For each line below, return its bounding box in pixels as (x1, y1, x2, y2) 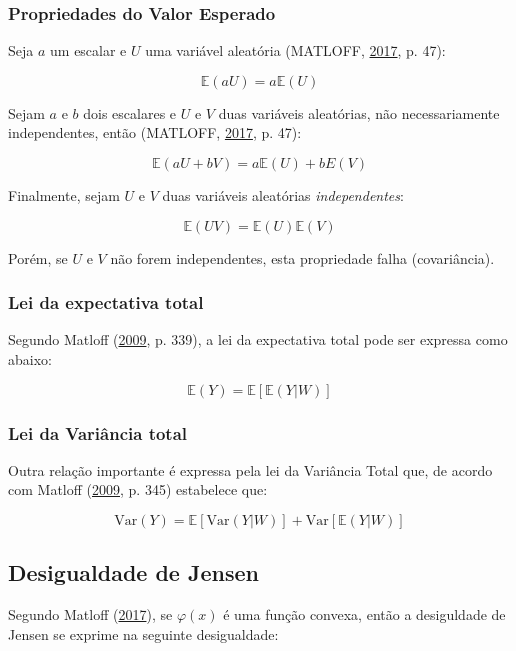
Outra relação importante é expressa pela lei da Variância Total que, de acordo (8, 459, 493, 480)
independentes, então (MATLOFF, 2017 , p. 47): (8, 122, 302, 143)
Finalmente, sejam (8, 185, 120, 205)
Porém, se (8, 247, 68, 268)
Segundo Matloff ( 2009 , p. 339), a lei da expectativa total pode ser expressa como (8, 329, 508, 350)
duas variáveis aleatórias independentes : (162, 185, 404, 205)
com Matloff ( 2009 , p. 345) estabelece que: (8, 479, 268, 500)
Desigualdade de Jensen (8, 557, 259, 588)
